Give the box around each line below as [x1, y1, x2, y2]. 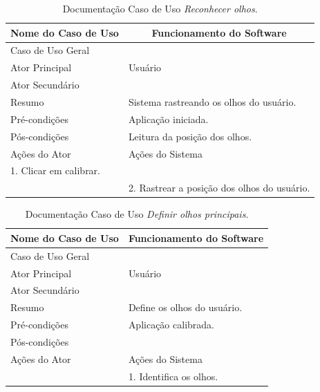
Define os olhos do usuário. [128, 300, 243, 315]
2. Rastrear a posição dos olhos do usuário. [128, 180, 310, 195]
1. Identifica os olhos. [128, 368, 218, 383]
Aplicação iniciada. [128, 111, 209, 126]
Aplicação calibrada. [128, 317, 214, 332]
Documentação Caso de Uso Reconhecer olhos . [62, 1, 258, 15]
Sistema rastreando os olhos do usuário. [128, 94, 297, 109]
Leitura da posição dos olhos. [128, 129, 252, 143]
